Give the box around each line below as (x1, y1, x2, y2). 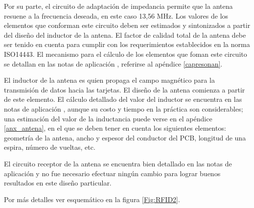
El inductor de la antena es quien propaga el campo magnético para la (4, 75, 215, 85)
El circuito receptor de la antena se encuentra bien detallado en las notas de (4, 158, 232, 168)
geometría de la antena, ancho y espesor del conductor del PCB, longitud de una (4, 132, 246, 142)
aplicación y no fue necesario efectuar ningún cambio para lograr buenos (4, 168, 221, 178)
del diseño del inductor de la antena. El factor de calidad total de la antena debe (4, 29, 246, 40)
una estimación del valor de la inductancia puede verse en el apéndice (4, 113, 212, 123)
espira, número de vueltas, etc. (4, 142, 95, 152)
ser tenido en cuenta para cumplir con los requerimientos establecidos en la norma (4, 39, 250, 49)
